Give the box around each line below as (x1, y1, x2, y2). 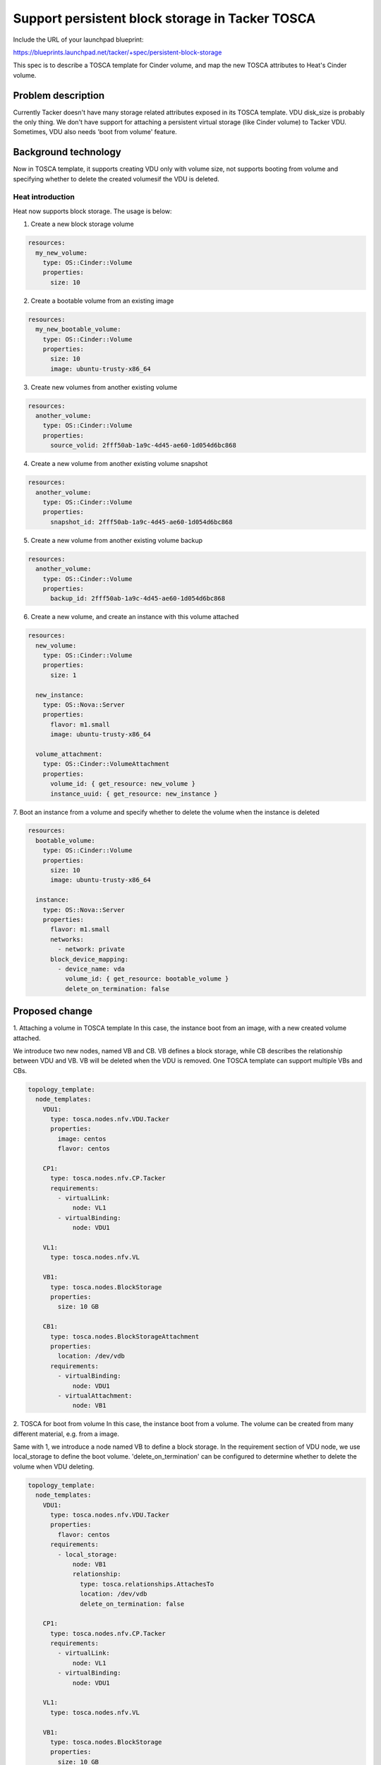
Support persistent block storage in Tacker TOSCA (13, 11, 316, 26)
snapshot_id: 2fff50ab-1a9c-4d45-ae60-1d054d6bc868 (50, 517, 233, 526)
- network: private (57, 945, 125, 953)
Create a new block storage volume (30, 220, 134, 229)
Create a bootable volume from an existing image (30, 297, 174, 305)
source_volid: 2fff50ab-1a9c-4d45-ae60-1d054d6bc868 (50, 441, 236, 450)
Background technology (13, 146, 121, 158)
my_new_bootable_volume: (35, 325, 121, 333)
